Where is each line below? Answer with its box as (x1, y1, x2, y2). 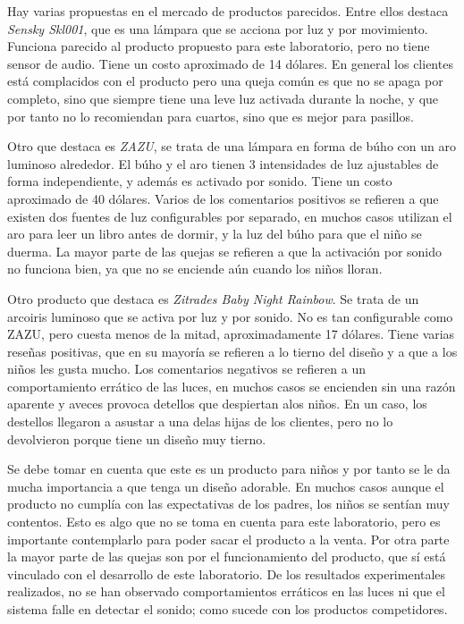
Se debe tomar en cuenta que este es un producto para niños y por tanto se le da (7, 460, 451, 478)
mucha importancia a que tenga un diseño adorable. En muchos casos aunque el (7, 476, 444, 495)
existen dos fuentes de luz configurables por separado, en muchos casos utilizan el (7, 207, 452, 225)
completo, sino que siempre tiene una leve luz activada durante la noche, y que (7, 89, 439, 107)
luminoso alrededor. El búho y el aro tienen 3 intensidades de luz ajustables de (7, 154, 439, 173)
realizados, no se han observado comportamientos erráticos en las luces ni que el (7, 582, 445, 601)
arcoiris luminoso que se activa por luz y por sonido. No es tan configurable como (7, 307, 453, 325)
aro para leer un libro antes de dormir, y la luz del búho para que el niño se (7, 224, 422, 243)
